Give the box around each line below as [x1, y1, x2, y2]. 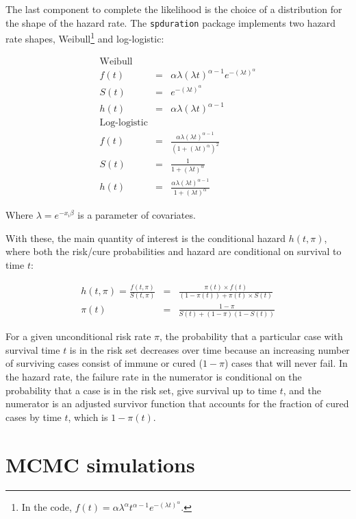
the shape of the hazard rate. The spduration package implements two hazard [5, 15, 336, 29]
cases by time [5, 409, 62, 424]
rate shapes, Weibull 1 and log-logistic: [5, 29, 164, 45]
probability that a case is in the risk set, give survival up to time [5, 383, 277, 397]
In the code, [21, 500, 72, 514]
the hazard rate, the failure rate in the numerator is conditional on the [5, 369, 302, 383]
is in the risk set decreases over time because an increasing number [69, 342, 350, 357]
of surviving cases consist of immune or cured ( [5, 356, 203, 370]
